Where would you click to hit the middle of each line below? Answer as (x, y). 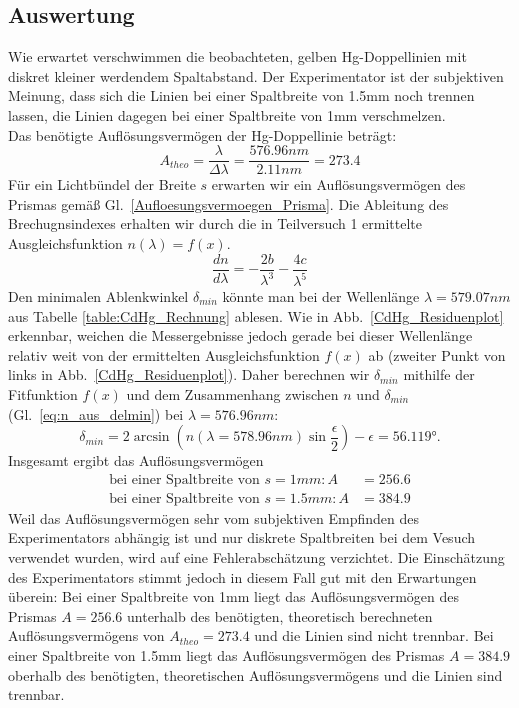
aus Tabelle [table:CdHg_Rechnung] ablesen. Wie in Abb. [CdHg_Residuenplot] (256, 315)
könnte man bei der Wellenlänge (321, 296)
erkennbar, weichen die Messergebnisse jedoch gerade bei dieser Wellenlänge (240, 335)
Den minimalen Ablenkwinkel (98, 296)
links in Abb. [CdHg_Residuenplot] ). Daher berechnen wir (189, 374)
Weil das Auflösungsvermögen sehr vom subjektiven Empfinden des (214, 517)
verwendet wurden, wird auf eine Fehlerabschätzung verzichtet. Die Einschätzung (256, 557)
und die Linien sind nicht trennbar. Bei (374, 635)
